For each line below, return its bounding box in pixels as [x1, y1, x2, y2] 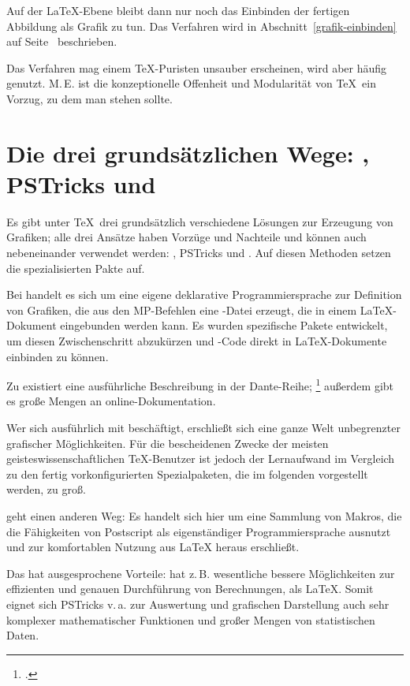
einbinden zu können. [6, 348, 109, 364]
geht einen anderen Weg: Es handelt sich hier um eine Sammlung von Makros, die [6, 508, 402, 524]
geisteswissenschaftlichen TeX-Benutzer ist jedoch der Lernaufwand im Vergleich [6, 450, 395, 467]
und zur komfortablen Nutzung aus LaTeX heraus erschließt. [6, 539, 300, 555]
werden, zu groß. [6, 481, 86, 498]
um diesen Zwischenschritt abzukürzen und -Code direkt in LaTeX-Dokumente [6, 333, 387, 349]
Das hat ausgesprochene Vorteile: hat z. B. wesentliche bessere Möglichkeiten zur [6, 565, 395, 581]
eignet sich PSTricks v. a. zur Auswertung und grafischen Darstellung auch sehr [6, 596, 389, 612]
